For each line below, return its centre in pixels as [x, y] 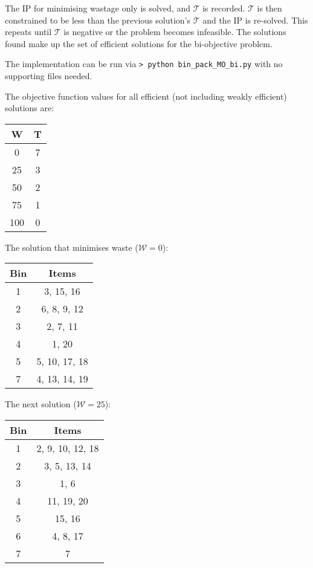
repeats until [28, 32]
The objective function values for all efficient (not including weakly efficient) [146, 96]
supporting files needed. [49, 76]
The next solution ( [41, 404]
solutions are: [30, 108]
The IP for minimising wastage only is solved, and [98, 8]
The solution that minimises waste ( [72, 247]
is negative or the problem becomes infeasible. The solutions [175, 32]
